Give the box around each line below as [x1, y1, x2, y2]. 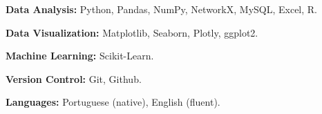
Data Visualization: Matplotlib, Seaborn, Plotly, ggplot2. [6, 25, 258, 39]
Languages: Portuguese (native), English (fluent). [6, 95, 220, 109]
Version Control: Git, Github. [6, 71, 142, 86]
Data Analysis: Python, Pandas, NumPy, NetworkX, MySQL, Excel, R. [6, 2, 318, 16]
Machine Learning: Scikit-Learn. [6, 48, 154, 63]
